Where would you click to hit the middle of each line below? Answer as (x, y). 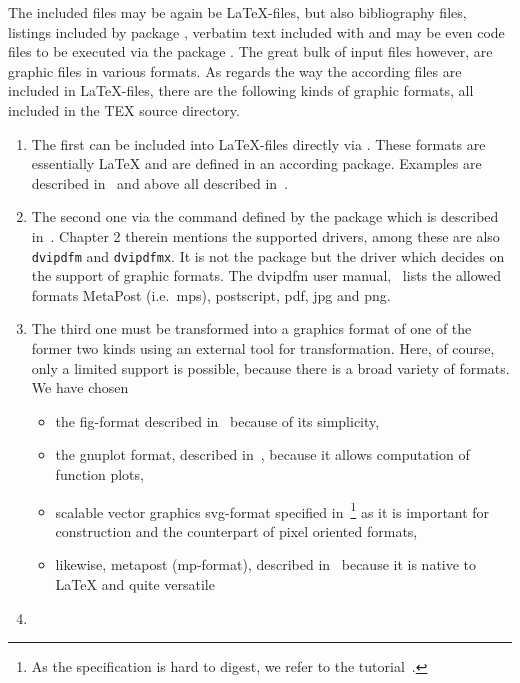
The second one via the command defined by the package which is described (265, 216)
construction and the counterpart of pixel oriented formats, (236, 530)
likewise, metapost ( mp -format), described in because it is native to (266, 564)
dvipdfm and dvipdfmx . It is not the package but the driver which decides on (268, 255)
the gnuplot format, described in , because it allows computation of (262, 454)
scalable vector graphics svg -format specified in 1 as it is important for (272, 510)
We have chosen (80, 387)
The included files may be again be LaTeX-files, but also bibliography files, (237, 12)
